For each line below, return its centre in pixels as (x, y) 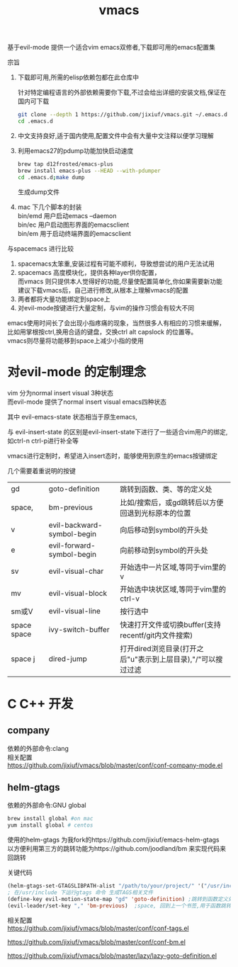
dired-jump (68, 659)
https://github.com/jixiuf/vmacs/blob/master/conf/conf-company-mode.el (115, 765)
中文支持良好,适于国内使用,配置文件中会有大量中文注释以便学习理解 (115, 135)
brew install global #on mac (50, 819)
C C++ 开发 (40, 704)
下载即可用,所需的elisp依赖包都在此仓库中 (78, 77)
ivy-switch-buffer (79, 629)
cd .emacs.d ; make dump (51, 177)
